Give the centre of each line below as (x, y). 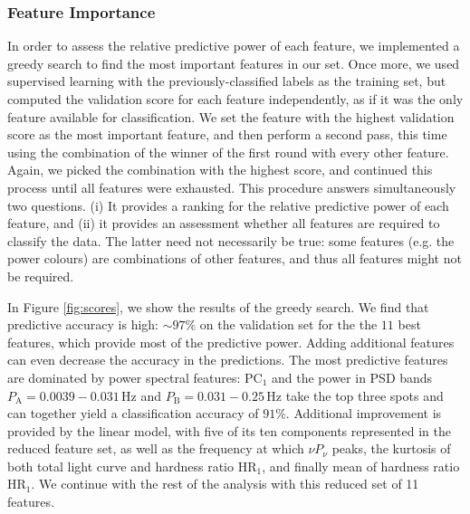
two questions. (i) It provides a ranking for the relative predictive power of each (228, 205)
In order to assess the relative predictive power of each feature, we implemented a (234, 46)
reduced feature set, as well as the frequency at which (156, 448)
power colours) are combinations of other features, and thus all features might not (235, 258)
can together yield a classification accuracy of (133, 413)
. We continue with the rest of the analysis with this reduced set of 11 (225, 484)
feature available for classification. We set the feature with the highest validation (231, 116)
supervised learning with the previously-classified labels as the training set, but (227, 81)
